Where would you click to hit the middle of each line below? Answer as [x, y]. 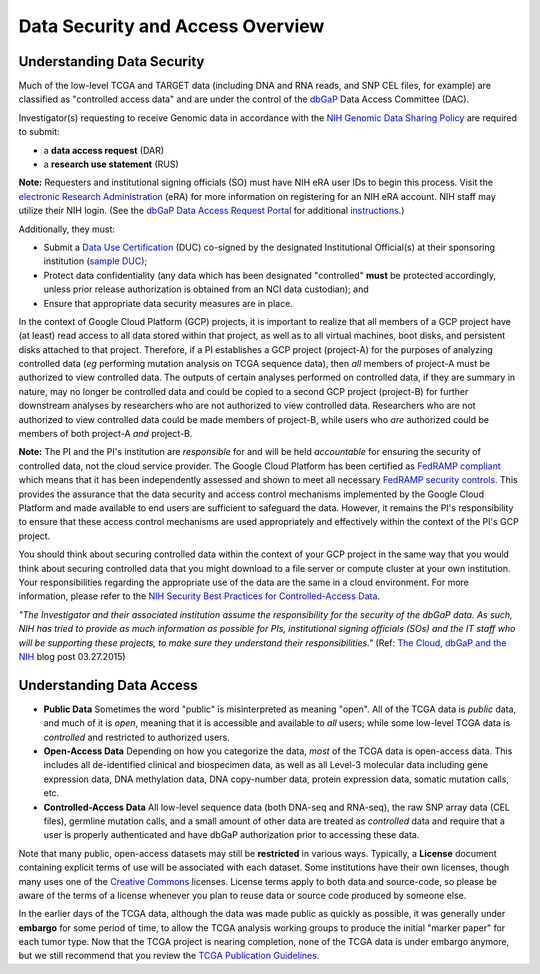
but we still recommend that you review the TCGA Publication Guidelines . [169, 956]
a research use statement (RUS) [111, 164]
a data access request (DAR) [104, 150]
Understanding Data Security [111, 61]
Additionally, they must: [66, 229]
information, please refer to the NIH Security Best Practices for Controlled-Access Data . [199, 596]
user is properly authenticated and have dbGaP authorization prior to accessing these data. [231, 835]
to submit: [39, 132]
